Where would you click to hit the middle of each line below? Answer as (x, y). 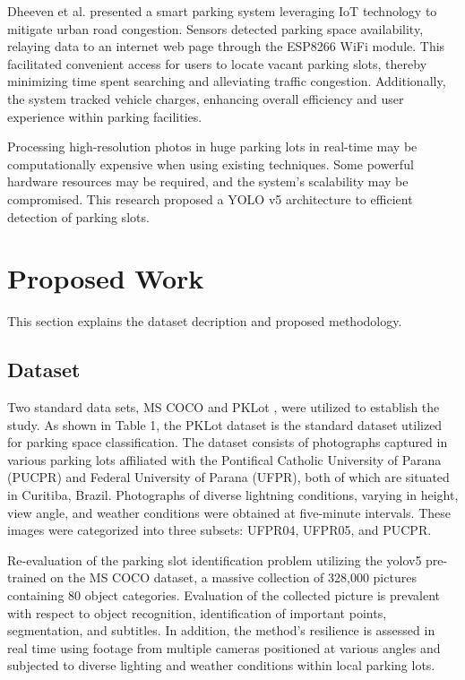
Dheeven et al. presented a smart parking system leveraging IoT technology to (222, 11)
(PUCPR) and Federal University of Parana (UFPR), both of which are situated (228, 477)
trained (27, 577)
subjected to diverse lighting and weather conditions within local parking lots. (221, 665)
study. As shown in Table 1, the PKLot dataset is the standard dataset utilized (225, 424)
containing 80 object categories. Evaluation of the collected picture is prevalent (224, 594)
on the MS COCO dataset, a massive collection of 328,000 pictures (233, 577)
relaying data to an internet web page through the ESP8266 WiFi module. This (226, 46)
